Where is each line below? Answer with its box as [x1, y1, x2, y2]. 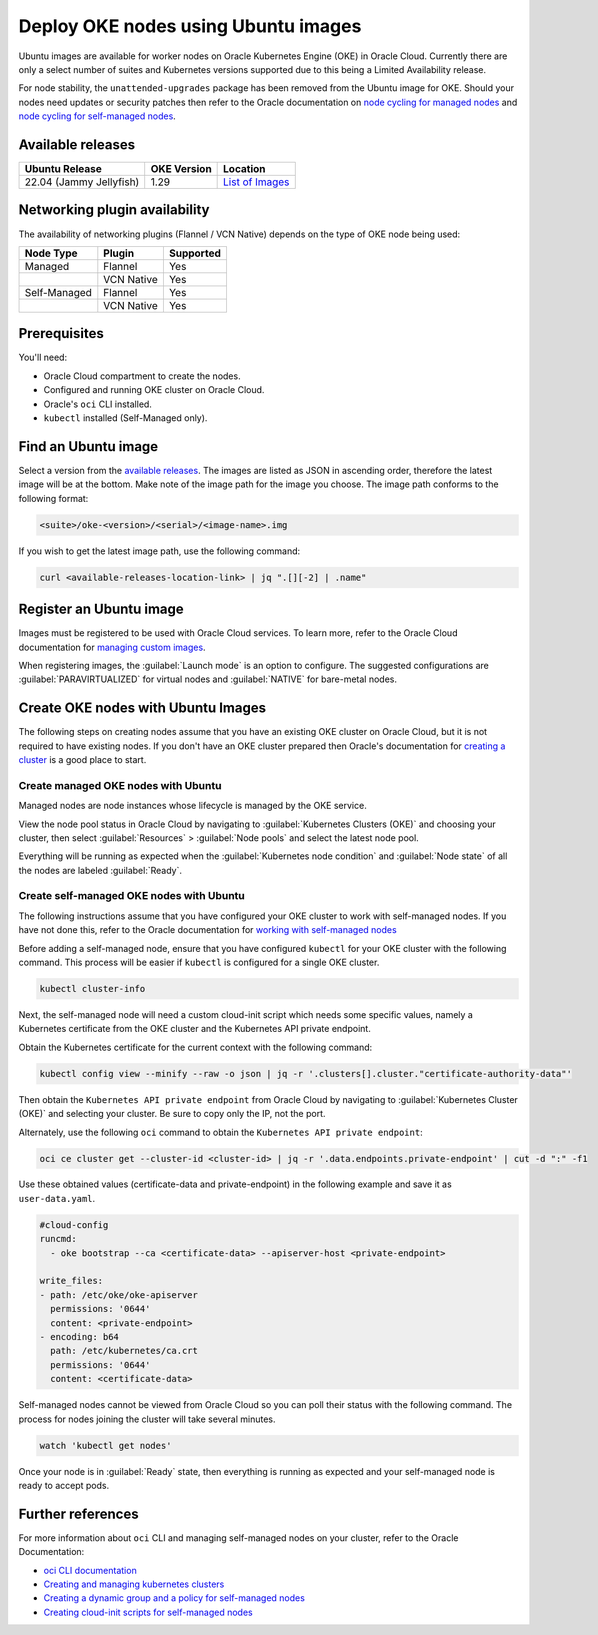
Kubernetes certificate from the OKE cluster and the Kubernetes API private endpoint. [18, 1023, 372, 1035]
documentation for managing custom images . [18, 641, 206, 653]
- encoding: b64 [39, 1331, 120, 1342]
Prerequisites [18, 325, 104, 342]
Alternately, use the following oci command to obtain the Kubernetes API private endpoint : [18, 1126, 424, 1138]
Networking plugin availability [18, 201, 210, 219]
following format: [18, 492, 89, 504]
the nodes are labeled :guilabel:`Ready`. [18, 864, 182, 876]
